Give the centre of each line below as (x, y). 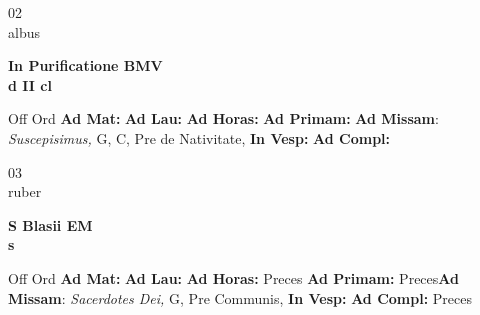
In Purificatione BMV (85, 65)
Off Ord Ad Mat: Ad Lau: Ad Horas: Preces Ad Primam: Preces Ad (233, 277)
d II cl (30, 84)
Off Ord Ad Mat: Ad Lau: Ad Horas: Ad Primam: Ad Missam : (223, 118)
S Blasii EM (50, 224)
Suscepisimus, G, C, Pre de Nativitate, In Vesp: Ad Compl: (199, 137)
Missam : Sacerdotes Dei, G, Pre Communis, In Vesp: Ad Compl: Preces (240, 297)
